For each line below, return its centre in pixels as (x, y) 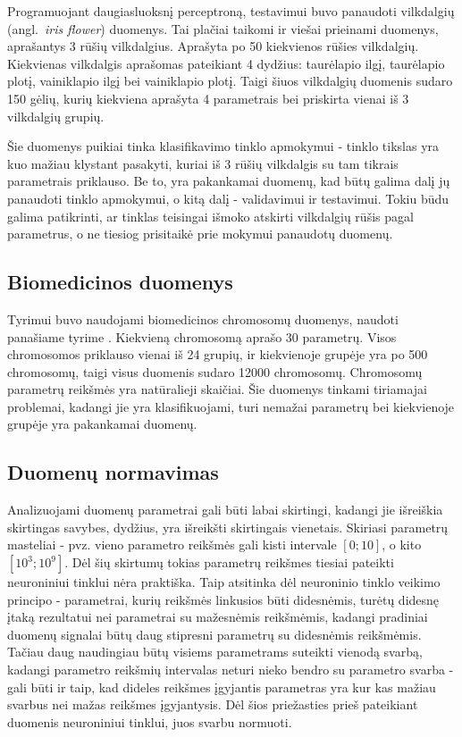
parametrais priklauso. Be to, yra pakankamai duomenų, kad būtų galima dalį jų (229, 181)
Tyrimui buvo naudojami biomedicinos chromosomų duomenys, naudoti (203, 318)
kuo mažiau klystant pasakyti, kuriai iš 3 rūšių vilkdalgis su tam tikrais (203, 163)
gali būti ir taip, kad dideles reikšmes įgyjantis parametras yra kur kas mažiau (222, 687)
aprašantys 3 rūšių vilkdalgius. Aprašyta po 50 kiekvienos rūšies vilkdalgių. (213, 46)
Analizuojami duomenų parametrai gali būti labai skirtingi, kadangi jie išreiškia (225, 510)
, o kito (402, 544)
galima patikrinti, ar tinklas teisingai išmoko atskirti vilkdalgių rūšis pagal (210, 216)
